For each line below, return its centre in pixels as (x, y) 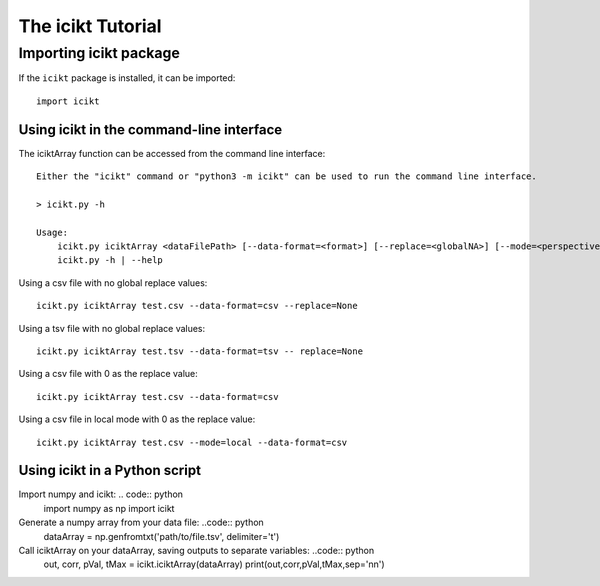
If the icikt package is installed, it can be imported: (127, 78)
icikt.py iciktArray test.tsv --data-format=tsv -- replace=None (200, 351)
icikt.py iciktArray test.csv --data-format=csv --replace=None (197, 306)
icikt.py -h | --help (110, 260)
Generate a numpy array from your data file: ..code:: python (141, 522)
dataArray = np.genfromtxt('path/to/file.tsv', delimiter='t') (161, 536)
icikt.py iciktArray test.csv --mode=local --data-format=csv (192, 442)
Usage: (52, 232)
